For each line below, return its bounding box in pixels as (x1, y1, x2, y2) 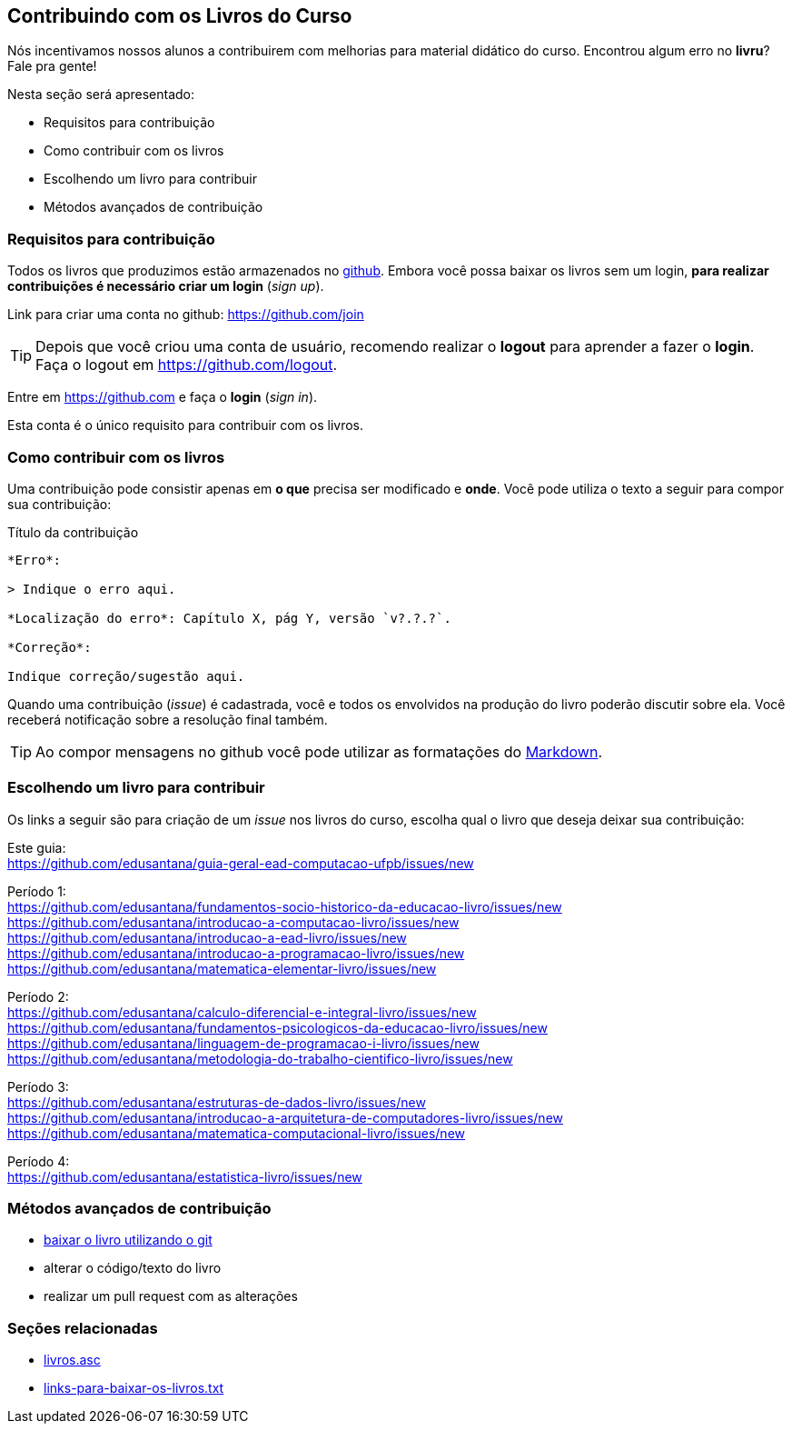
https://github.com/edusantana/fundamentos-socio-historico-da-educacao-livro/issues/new (7, 898, 562, 915)
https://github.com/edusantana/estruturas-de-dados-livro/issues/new (7, 1094, 426, 1110)
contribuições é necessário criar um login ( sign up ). (7, 278, 324, 295)
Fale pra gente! (7, 58, 97, 75)
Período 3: (7, 1078, 69, 1095)
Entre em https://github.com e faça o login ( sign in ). (7, 389, 318, 405)
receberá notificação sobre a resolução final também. (7, 711, 328, 727)
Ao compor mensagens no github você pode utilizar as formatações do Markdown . (35, 742, 603, 761)
